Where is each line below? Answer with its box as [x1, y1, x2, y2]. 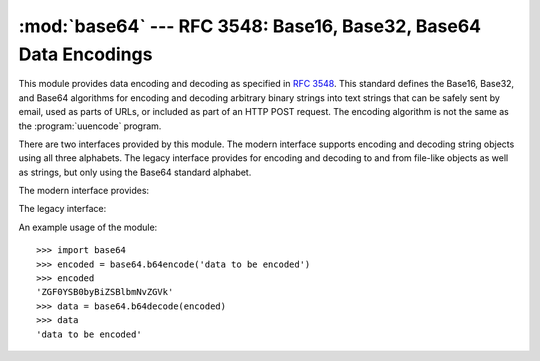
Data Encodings [18, 43, 153, 65]
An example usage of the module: [18, 221, 158, 233]
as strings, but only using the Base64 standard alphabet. [18, 166, 252, 178]
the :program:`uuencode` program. [18, 120, 162, 132]
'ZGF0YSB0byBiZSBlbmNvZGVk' [36, 286, 174, 298]
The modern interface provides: [18, 185, 150, 197]
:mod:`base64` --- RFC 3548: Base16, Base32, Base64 [18, 15, 482, 37]
